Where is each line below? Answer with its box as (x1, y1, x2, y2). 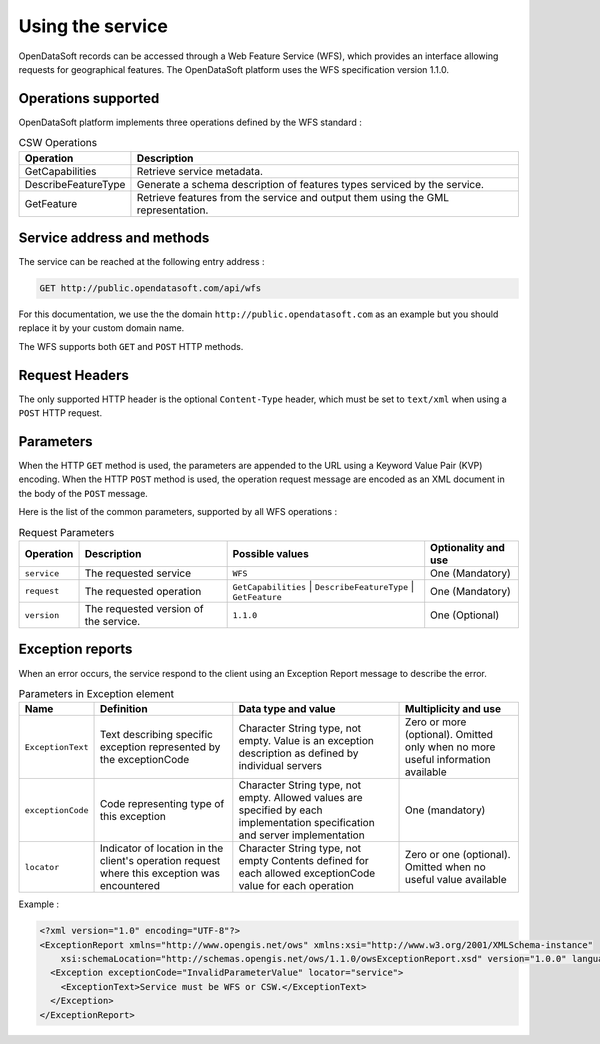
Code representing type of (99, 797, 225, 811)
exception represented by (99, 740, 221, 754)
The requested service (84, 566, 192, 580)
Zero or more (405, 715, 467, 729)
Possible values (232, 547, 309, 561)
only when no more (405, 740, 496, 754)
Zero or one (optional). (405, 848, 511, 862)
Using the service (18, 15, 169, 37)
